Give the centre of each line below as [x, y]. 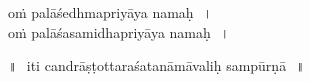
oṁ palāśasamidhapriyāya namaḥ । [119, 31]
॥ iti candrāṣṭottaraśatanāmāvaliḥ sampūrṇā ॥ [156, 65]
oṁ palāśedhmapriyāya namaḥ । [110, 12]
